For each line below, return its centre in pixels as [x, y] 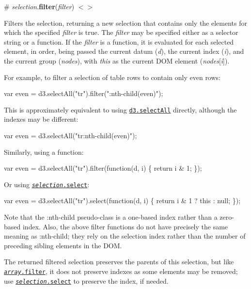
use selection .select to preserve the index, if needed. [86, 281]
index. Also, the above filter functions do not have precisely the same [125, 226]
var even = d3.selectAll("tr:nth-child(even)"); [71, 135]
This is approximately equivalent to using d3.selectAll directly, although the [120, 109]
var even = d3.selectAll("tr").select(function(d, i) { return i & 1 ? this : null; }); [122, 201]
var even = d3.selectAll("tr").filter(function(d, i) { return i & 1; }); [103, 168]
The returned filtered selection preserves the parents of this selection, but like [119, 262]
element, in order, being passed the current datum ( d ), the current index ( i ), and [124, 51]
